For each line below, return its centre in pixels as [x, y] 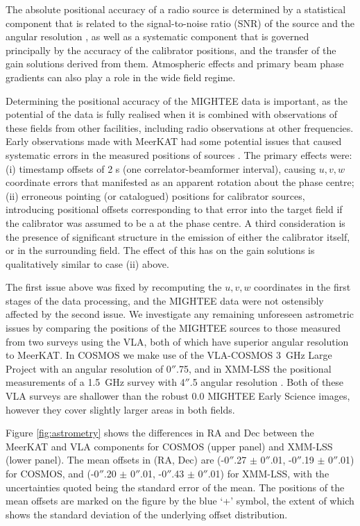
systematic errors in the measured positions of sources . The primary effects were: [179, 154]
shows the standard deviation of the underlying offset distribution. [147, 514]
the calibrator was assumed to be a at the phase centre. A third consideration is [175, 222]
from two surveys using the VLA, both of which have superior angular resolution [177, 341]
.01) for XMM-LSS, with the [268, 473]
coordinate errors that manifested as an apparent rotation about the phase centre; [180, 182]
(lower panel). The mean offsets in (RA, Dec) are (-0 [118, 460]
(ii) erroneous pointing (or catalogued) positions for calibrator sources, [155, 195]
